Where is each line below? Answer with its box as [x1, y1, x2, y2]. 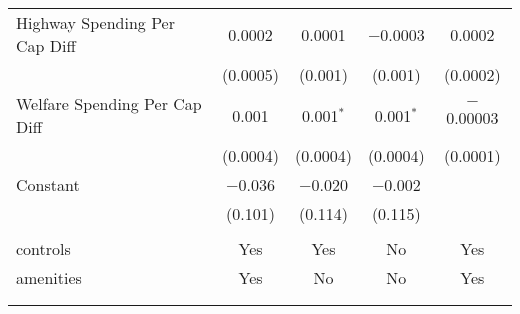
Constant [16, 173, 80, 196]
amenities [16, 266, 82, 289]
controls [16, 237, 71, 260]
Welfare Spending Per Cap [16, 92, 202, 115]
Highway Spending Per [16, 11, 175, 34]
